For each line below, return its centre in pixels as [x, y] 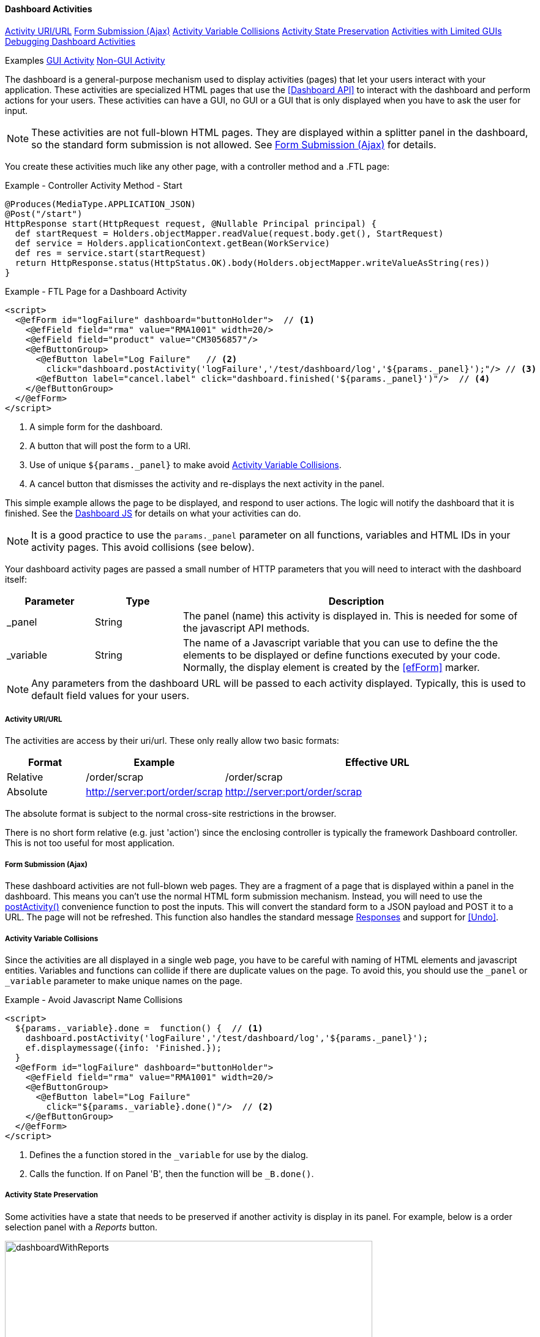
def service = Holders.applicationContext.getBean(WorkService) [173, 243]
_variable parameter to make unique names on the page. [124, 980]
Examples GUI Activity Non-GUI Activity [85, 60]
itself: [16, 579]
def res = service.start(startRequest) [111, 253]
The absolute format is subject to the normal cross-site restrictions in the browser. [171, 814]
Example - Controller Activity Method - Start [94, 185]
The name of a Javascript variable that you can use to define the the [340, 642]
